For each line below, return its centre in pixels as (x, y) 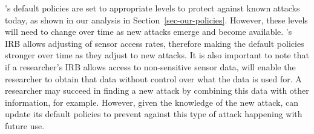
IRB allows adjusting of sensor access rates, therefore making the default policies (155, 43)
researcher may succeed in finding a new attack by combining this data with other (157, 90)
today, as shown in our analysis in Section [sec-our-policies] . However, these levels (156, 20)
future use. (25, 125)
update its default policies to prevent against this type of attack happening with (154, 114)
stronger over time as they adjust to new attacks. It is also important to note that (157, 55)
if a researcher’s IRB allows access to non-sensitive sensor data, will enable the (150, 66)
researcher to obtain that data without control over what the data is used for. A (153, 78)
